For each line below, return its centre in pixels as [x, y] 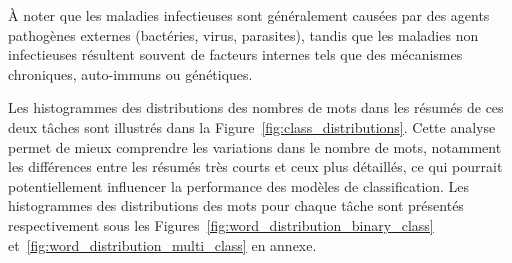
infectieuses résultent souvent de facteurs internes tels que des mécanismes [235, 54]
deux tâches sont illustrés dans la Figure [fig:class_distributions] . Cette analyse [252, 126]
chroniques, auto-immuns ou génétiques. [130, 73]
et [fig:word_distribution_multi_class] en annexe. [162, 244]
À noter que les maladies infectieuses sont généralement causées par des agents [249, 15]
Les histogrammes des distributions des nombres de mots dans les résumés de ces [256, 107]
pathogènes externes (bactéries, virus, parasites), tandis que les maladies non [243, 34]
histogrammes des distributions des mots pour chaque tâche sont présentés [236, 205]
